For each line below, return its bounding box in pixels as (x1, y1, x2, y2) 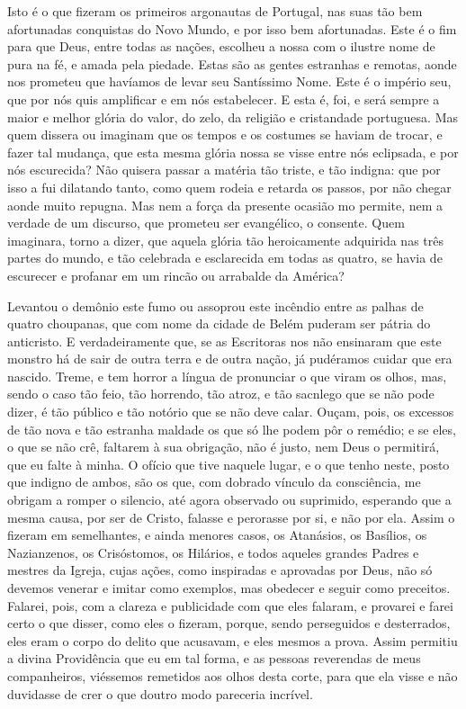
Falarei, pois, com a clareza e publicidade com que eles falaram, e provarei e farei (7, 596, 453, 615)
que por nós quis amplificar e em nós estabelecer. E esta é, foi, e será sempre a (7, 89, 440, 108)
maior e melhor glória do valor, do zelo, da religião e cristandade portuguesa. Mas (7, 107, 459, 126)
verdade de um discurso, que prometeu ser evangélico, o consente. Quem (7, 213, 405, 232)
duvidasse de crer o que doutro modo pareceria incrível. (7, 684, 313, 703)
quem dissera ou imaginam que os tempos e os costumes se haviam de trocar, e (7, 125, 443, 144)
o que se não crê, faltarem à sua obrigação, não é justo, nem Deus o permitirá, (7, 437, 440, 456)
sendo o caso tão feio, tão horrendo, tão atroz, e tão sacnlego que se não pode (7, 384, 435, 403)
